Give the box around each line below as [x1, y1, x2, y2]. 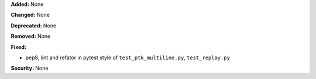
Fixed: [11, 44, 26, 51]
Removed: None [11, 33, 51, 40]
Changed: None [11, 12, 50, 19]
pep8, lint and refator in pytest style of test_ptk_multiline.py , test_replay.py [25, 54, 231, 61]
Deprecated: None [11, 22, 57, 29]
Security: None [11, 64, 49, 72]
